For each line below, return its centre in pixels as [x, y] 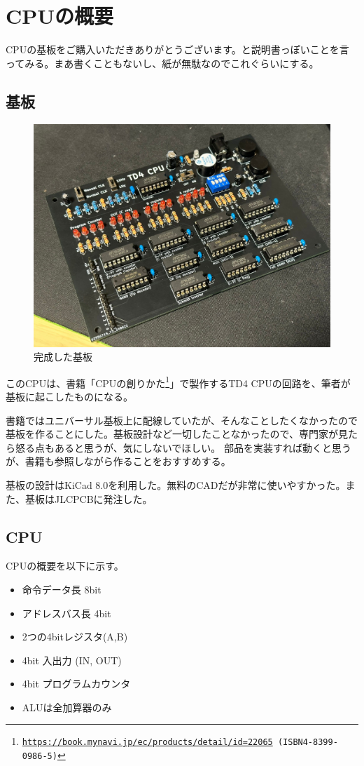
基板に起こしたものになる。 [69, 396]
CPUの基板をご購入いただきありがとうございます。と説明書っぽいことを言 [177, 49]
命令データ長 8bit [62, 589]
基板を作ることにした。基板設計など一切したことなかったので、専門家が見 [177, 434]
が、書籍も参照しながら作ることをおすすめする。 [118, 461]
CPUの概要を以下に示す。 [65, 566]
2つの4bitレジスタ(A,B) [75, 637]
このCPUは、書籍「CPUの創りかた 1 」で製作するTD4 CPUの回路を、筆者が [178, 382]
